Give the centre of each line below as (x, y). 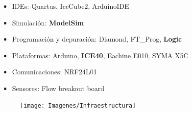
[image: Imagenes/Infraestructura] (78, 105)
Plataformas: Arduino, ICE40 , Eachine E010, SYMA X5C (100, 55)
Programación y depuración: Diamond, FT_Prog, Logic (97, 39)
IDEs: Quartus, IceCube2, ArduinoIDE (71, 6)
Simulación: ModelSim (48, 22)
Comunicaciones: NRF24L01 (54, 72)
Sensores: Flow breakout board (58, 88)
